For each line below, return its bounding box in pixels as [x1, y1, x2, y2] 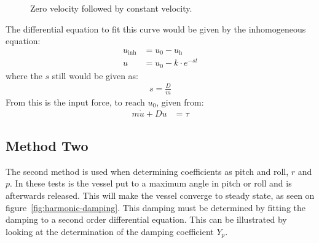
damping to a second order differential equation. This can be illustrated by [6, 213, 287, 226]
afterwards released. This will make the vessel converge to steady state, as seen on [6, 189, 315, 202]
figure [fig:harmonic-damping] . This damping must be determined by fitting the [6, 201, 306, 214]
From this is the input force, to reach [6, 95, 145, 108]
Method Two [6, 136, 89, 155]
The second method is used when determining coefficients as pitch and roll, [6, 164, 289, 177]
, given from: [156, 95, 204, 108]
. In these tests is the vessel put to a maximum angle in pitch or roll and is [10, 177, 292, 190]
